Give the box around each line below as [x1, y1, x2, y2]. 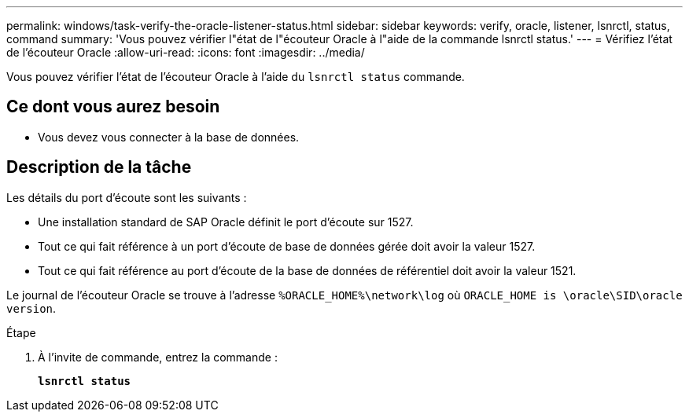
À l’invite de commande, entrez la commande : [38, 350, 278, 364]
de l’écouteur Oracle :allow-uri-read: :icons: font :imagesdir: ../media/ [6, 46, 365, 59]
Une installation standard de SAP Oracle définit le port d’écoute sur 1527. [38, 214, 414, 229]
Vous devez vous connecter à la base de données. [38, 130, 300, 144]
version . [6, 301, 57, 315]
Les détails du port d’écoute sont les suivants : [6, 190, 247, 204]
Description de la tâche [6, 157, 192, 178]
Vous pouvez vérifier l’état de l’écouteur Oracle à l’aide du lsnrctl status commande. [6, 70, 465, 83]
